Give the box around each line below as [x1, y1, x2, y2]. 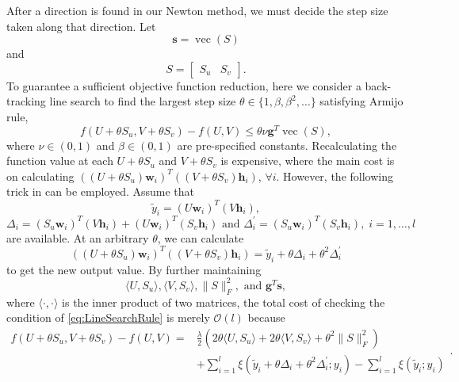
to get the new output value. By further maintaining [6, 261, 262, 277]
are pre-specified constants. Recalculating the [177, 136, 397, 153]
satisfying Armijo [319, 93, 404, 109]
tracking [6, 93, 46, 109]
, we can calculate [157, 229, 244, 246]
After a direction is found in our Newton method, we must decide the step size [6, 2, 388, 18]
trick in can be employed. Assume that [6, 183, 195, 200]
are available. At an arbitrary [6, 229, 149, 246]
